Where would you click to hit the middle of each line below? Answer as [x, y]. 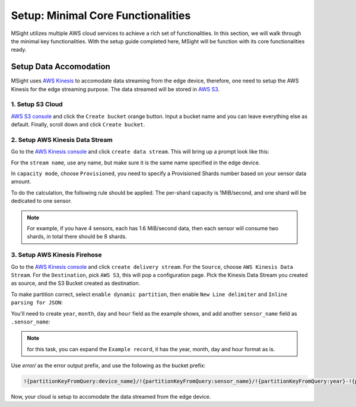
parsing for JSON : [37, 303]
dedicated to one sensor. [42, 201]
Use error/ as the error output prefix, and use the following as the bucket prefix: [108, 365]
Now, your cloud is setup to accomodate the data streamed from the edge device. [111, 397]
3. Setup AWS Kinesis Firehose [56, 255]
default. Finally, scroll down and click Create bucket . [78, 125]
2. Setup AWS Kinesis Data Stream [62, 139]
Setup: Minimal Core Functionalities [101, 15]
